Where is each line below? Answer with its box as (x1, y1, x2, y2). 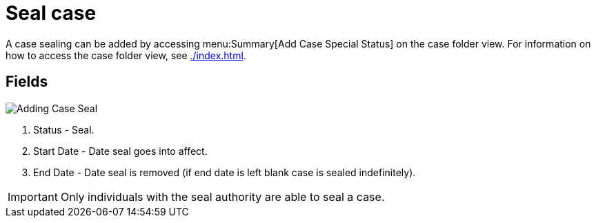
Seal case (6, 1, 97, 25)
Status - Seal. (33, 123, 95, 136)
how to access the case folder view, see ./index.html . (6, 49, 246, 61)
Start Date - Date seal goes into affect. (33, 145, 208, 157)
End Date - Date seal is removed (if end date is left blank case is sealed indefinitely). (33, 166, 416, 178)
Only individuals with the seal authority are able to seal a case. (60, 189, 385, 204)
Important (8, 189, 58, 204)
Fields (6, 73, 48, 91)
